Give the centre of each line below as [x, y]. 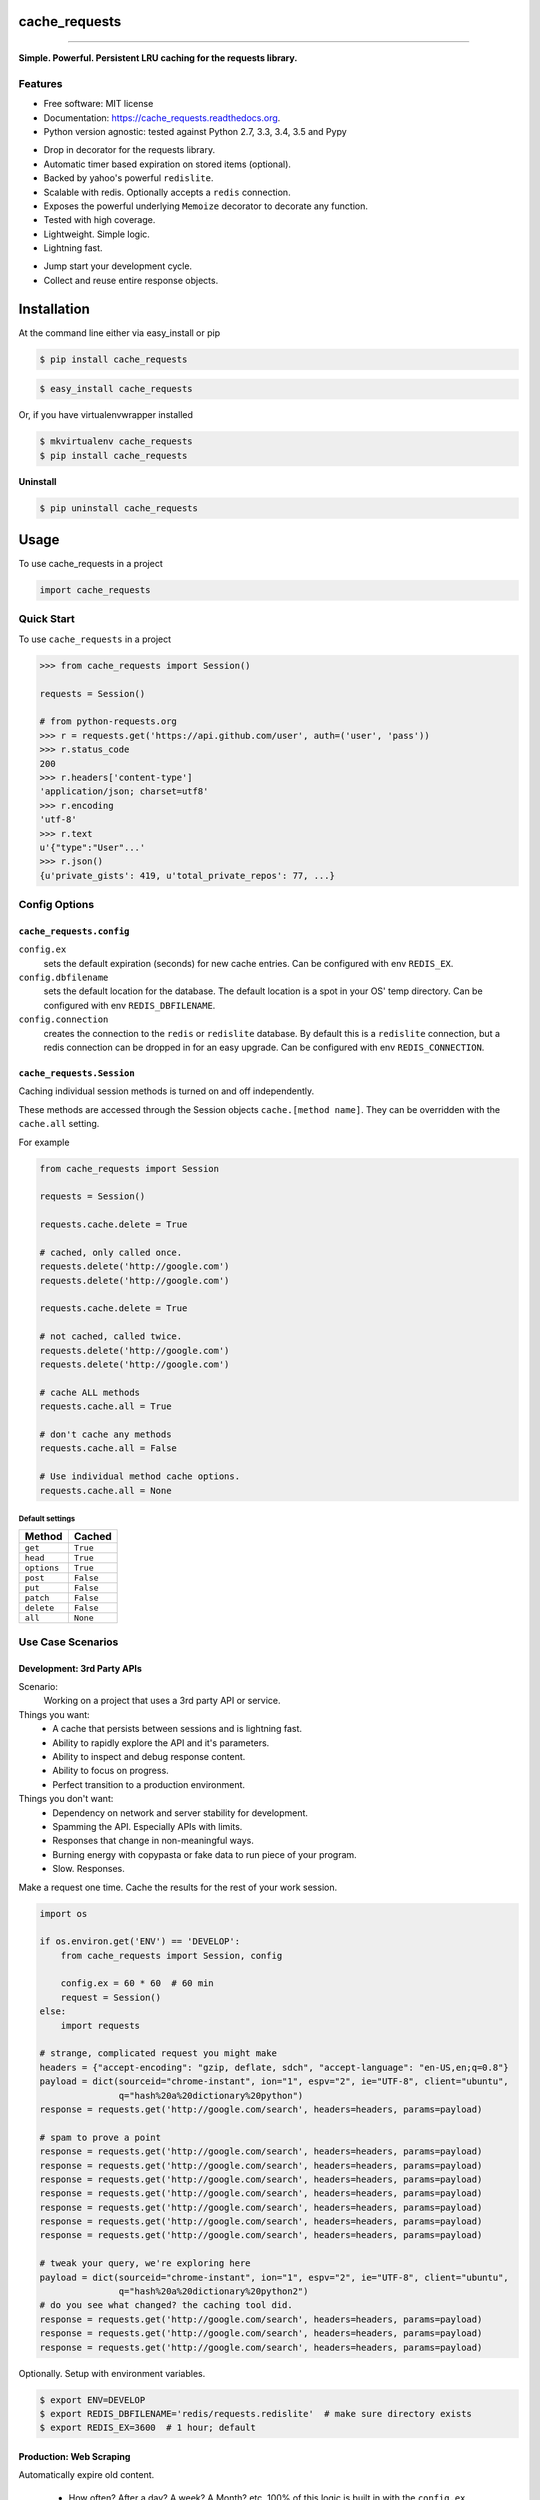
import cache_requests [95, 590]
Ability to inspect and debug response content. [149, 1756]
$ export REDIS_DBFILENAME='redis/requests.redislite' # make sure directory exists [255, 2413]
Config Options [56, 905]
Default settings [46, 1518]
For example [44, 1142]
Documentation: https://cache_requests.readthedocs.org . [162, 117]
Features [40, 83]
